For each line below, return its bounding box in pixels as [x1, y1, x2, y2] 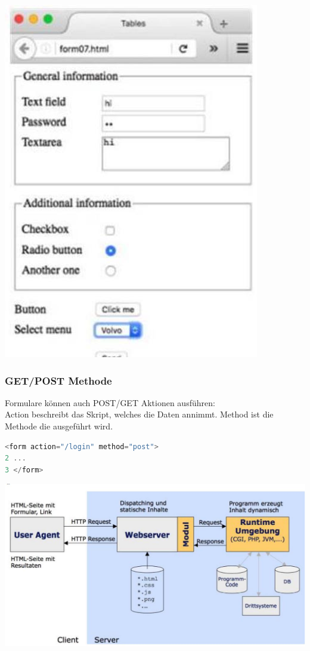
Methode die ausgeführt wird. [5, 420, 113, 432]
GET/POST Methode [5, 373, 112, 388]
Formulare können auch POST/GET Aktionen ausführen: [5, 396, 215, 409]
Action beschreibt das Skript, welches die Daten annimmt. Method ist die [5, 408, 274, 420]
